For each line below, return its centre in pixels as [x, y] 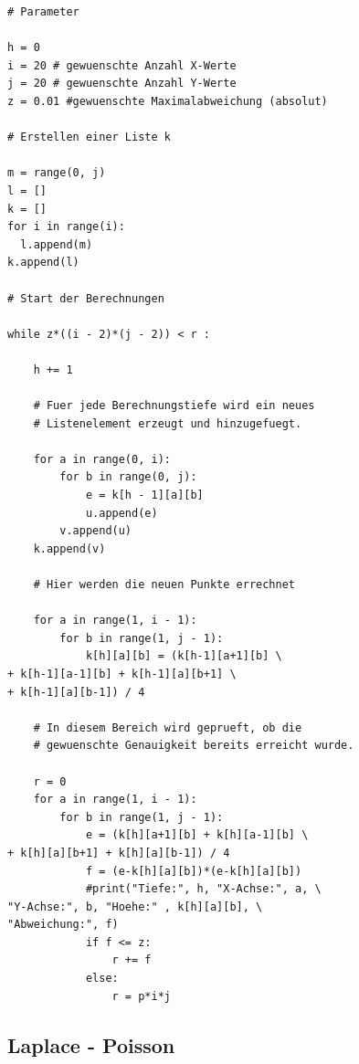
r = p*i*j [141, 996]
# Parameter [43, 12]
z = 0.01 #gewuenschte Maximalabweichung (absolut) [168, 101]
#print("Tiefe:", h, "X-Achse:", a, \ [203, 889]
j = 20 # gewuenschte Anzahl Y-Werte [122, 84]
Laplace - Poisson [91, 1044]
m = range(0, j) [57, 173]
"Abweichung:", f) [63, 925]
